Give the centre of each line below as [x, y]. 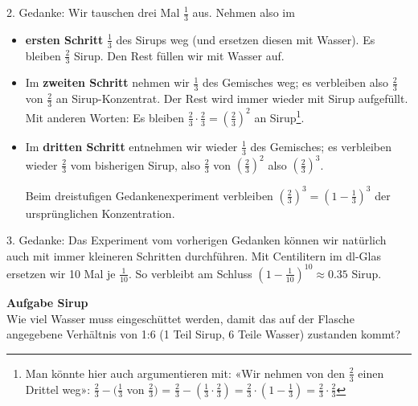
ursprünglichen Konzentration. [100, 213]
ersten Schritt [64, 39]
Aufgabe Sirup [47, 302]
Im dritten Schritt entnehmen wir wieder [131, 146]
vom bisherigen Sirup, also [135, 164]
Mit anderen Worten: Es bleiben [104, 117]
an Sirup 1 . [279, 116]
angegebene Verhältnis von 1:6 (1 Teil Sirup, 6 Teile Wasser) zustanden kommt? [204, 334]
